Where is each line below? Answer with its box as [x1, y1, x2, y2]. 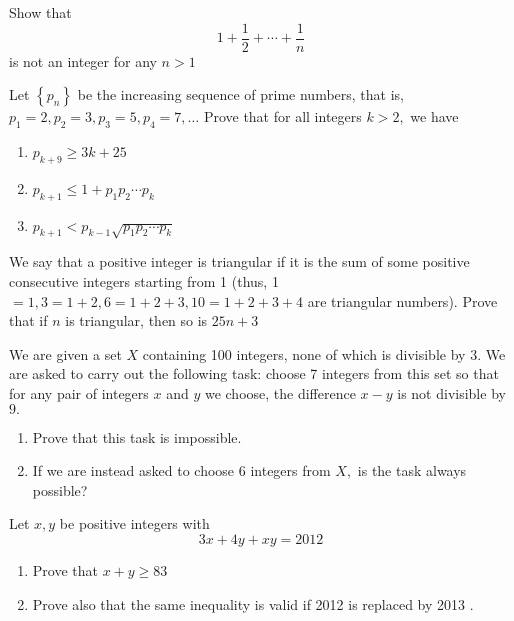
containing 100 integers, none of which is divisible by [142, 343, 466, 364]
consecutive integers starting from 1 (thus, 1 [9, 271, 279, 292]
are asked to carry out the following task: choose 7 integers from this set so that [9, 363, 499, 384]
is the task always [357, 460, 467, 481]
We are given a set [9, 343, 122, 364]
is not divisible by [397, 383, 506, 403]
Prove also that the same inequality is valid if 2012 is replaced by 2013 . [32, 593, 474, 614]
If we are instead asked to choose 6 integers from [32, 460, 331, 481]
